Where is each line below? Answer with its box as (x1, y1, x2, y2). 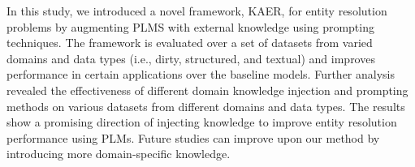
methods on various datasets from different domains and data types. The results (6, 97, 405, 114)
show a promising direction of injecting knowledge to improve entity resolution (6, 113, 397, 131)
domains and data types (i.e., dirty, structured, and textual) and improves (6, 49, 375, 66)
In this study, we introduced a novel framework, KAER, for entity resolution (6, 2, 387, 19)
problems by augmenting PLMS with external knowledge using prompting (6, 18, 374, 35)
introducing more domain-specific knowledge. (6, 145, 231, 162)
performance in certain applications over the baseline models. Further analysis (6, 66, 396, 83)
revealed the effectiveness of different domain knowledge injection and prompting (6, 81, 409, 98)
